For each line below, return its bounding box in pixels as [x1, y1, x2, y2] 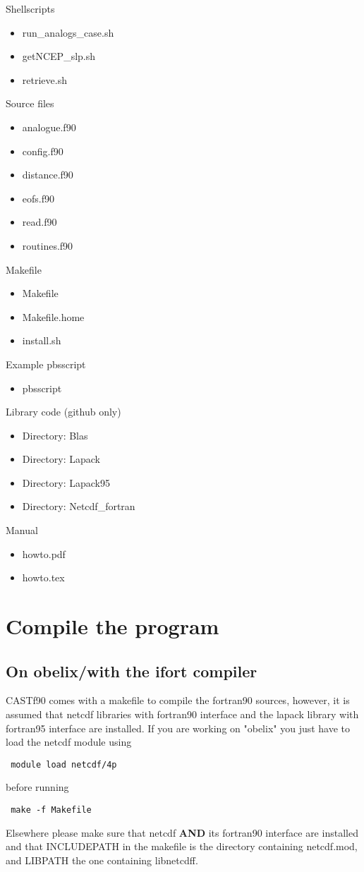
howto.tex [22, 570, 65, 585]
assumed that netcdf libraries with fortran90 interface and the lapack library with [6, 707, 359, 722]
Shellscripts [6, 1, 55, 16]
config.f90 [22, 143, 63, 158]
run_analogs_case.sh [22, 25, 114, 40]
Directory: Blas [22, 428, 88, 442]
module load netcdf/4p [11, 759, 117, 770]
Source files [6, 96, 54, 111]
